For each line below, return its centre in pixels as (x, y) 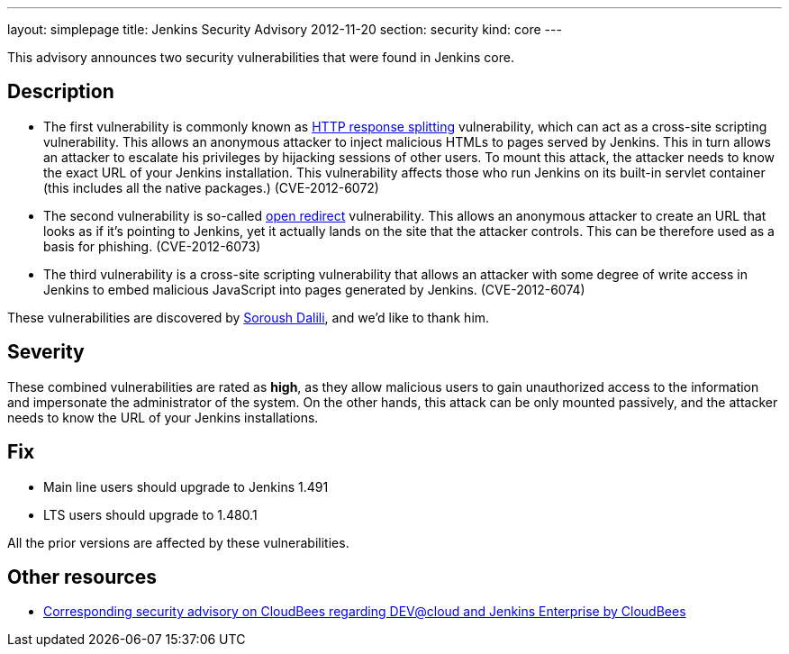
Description (61, 92)
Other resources (82, 577)
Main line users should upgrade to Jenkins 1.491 (186, 486)
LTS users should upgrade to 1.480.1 (150, 514)
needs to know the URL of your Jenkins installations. (163, 417)
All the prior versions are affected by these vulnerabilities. (178, 542)
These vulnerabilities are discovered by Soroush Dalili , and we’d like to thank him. (249, 317)
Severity (46, 352)
